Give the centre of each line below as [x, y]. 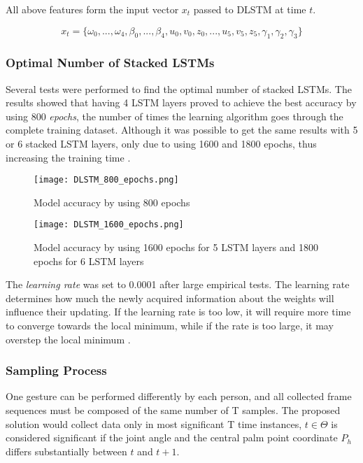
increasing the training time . [68, 157]
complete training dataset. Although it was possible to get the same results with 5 [182, 130]
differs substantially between [66, 451]
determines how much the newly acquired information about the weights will [170, 298]
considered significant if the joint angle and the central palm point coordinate [172, 437]
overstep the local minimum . [68, 339]
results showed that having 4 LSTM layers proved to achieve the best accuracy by [181, 102]
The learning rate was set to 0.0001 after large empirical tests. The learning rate [178, 284]
